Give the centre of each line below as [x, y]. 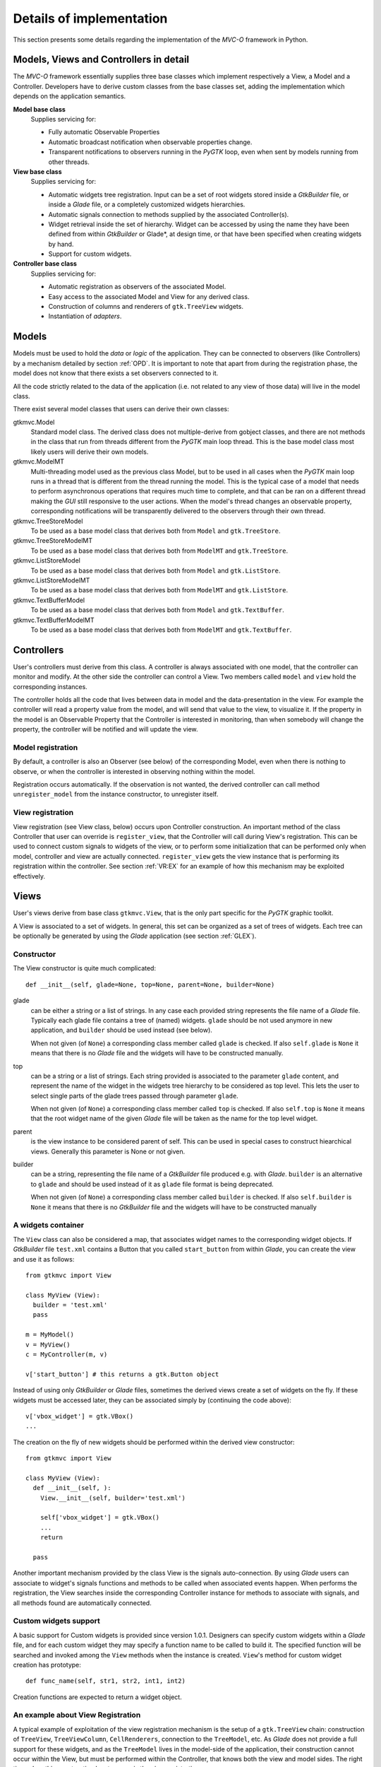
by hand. [61, 244]
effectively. [29, 876]
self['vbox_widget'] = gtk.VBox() [100, 1517]
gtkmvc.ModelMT [39, 462]
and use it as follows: [44, 1259]
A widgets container [49, 1225]
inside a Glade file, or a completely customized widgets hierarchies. [147, 204]
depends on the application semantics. [69, 96]
